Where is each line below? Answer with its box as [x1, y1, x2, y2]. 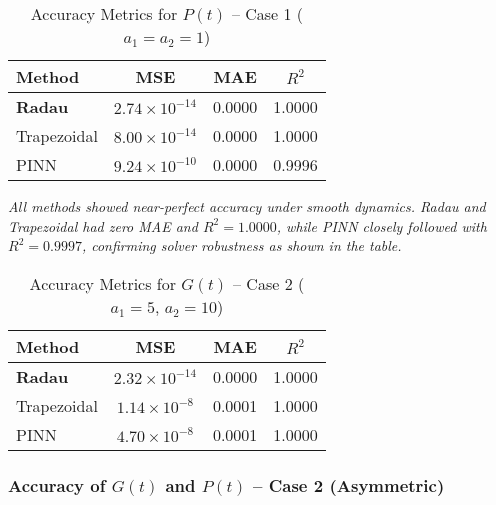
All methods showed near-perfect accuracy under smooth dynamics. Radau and [8, 196, 486, 216]
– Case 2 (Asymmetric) [253, 472, 445, 497]
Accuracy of [8, 472, 106, 497]
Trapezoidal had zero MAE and [8, 215, 198, 236]
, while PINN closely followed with [276, 215, 487, 236]
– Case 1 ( [231, 2, 304, 25]
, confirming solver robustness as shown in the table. [81, 235, 402, 256]
